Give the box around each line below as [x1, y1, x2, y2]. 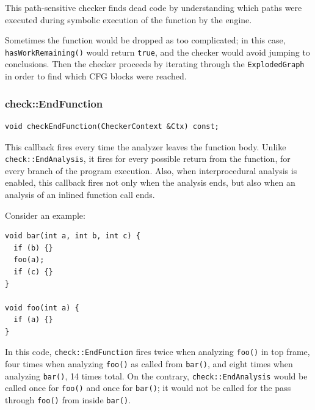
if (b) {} [13, 243, 53, 252]
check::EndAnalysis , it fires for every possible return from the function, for [5, 152, 291, 165]
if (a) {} [13, 315, 53, 324]
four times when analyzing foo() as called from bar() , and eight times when [5, 357, 293, 370]
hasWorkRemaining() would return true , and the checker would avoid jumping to [5, 45, 310, 58]
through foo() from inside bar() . [5, 394, 131, 406]
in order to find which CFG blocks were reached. [5, 70, 187, 82]
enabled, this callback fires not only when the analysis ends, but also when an [5, 176, 295, 189]
